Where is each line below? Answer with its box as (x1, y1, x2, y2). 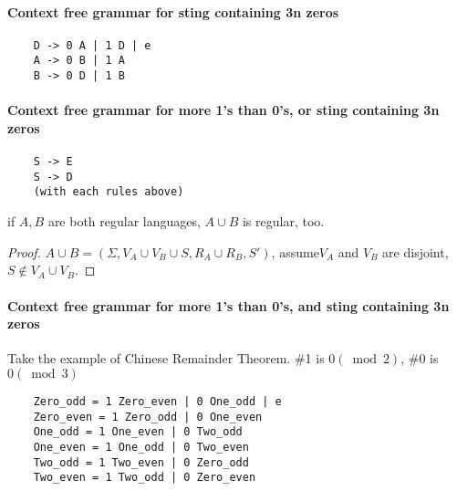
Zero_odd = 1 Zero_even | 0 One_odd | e (33, 394, 282, 408)
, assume (271, 242, 319, 261)
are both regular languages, (47, 212, 201, 231)
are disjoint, (382, 242, 449, 261)
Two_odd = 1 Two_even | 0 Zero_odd (33, 455, 249, 469)
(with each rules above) (33, 185, 184, 199)
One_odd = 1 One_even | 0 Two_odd (33, 425, 243, 439)
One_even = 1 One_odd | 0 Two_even (33, 440, 249, 454)
